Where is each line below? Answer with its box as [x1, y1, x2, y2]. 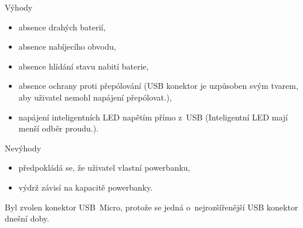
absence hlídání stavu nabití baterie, [18, 60, 149, 72]
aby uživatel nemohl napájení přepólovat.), [18, 91, 172, 103]
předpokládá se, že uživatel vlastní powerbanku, [18, 161, 190, 174]
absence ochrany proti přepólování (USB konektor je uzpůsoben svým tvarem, [18, 80, 298, 92]
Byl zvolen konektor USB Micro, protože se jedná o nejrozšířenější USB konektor [5, 201, 298, 213]
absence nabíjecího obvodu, [18, 40, 116, 53]
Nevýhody [5, 141, 41, 154]
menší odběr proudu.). [18, 122, 99, 134]
